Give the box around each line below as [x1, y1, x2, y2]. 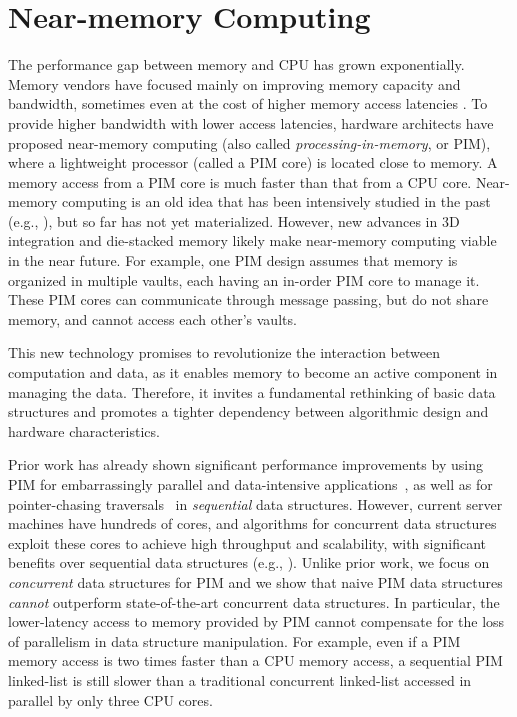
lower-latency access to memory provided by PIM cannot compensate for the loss [8, 611, 505, 632]
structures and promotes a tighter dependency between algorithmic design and [8, 401, 489, 422]
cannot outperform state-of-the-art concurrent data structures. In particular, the [8, 591, 500, 612]
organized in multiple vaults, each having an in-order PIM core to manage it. [8, 269, 480, 290]
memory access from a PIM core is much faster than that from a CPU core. [8, 171, 472, 192]
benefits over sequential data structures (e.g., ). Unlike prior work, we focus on [8, 552, 490, 573]
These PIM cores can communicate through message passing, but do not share [8, 289, 489, 310]
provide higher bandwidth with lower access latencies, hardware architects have [8, 112, 494, 133]
